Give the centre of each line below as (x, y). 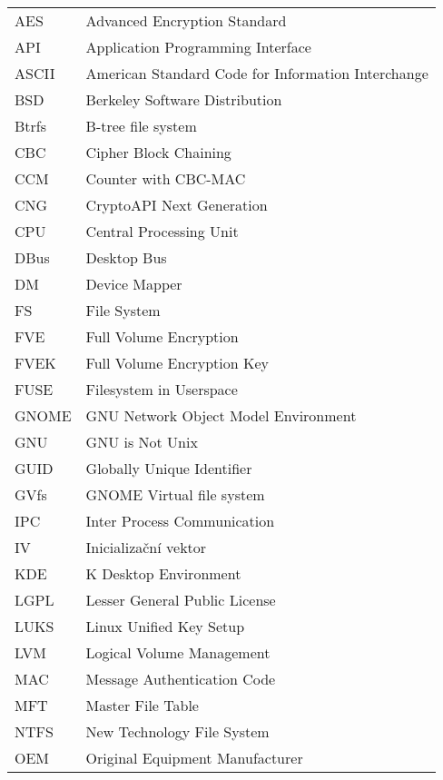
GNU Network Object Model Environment (221, 415)
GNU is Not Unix (142, 442)
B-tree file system (141, 126)
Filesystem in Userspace (162, 389)
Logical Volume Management (178, 652)
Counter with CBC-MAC (166, 178)
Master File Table (142, 705)
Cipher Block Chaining (158, 152)
